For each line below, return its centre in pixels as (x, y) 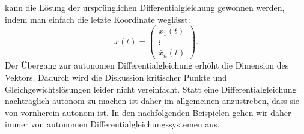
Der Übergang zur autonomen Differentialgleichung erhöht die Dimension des (147, 65)
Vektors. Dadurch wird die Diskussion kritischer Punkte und (116, 77)
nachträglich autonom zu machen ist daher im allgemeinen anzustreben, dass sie (152, 101)
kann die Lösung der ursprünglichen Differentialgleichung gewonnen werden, (145, 7)
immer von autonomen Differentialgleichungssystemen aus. (112, 124)
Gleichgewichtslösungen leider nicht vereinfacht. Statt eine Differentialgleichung (151, 89)
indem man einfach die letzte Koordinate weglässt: (98, 19)
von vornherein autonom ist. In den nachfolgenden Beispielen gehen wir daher (148, 112)
